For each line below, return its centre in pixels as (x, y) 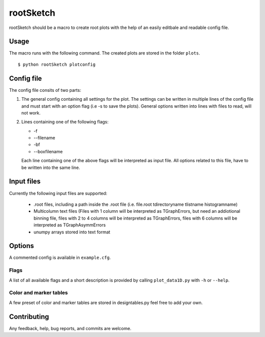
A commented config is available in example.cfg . (60, 257)
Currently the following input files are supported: (58, 193)
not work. (31, 112)
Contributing (29, 317)
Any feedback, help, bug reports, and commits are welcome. (70, 328)
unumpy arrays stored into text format (72, 232)
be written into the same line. (51, 168)
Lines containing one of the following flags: (65, 122)
